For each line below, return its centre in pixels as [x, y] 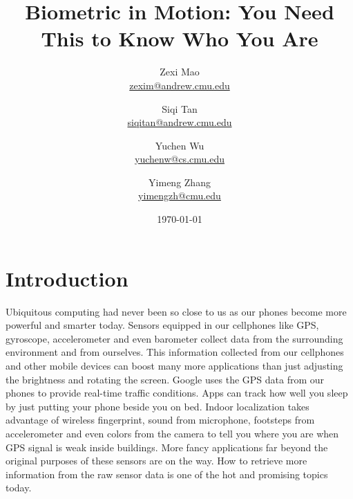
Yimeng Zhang [180, 182]
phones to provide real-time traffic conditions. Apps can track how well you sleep [177, 393]
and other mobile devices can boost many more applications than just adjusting [174, 365]
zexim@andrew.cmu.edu [180, 85]
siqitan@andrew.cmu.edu [180, 122]
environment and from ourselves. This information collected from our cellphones [175, 352]
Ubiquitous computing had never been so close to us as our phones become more [176, 311]
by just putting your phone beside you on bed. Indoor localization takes [158, 406]
